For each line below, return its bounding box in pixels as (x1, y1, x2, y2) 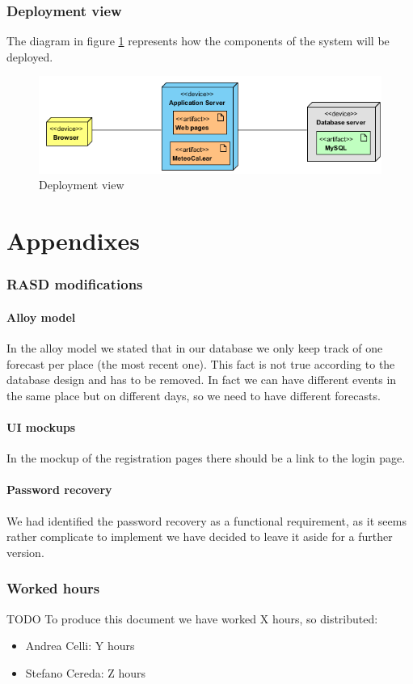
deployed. (6, 48, 53, 65)
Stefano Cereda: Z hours (25, 664, 146, 681)
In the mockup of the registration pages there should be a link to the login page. (6, 450, 406, 467)
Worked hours (6, 578, 100, 598)
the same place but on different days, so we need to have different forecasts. (6, 386, 381, 403)
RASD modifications (6, 274, 143, 294)
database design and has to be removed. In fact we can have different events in (6, 371, 397, 388)
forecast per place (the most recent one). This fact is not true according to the (6, 355, 395, 372)
